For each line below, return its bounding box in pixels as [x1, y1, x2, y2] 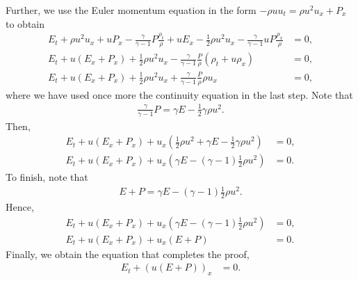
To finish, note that [6, 170, 88, 184]
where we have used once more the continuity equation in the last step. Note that [6, 87, 353, 102]
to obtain [6, 16, 45, 31]
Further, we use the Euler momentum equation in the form [6, 3, 257, 17]
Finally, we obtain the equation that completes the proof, [6, 246, 250, 261]
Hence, [6, 200, 34, 214]
